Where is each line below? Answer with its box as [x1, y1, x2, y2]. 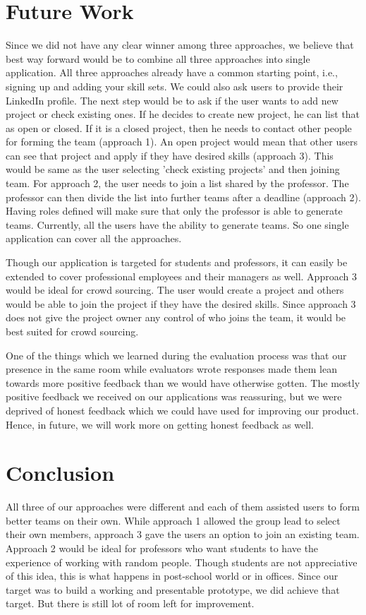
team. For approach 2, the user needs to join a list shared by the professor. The [6, 176, 349, 191]
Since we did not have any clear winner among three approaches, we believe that [6, 37, 354, 52]
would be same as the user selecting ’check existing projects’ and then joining [6, 162, 340, 177]
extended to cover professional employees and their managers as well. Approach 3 [6, 268, 357, 283]
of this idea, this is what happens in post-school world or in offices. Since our [6, 568, 338, 583]
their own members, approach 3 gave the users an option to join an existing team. [6, 527, 360, 542]
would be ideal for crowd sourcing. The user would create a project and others [6, 282, 344, 297]
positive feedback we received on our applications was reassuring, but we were [6, 389, 342, 404]
